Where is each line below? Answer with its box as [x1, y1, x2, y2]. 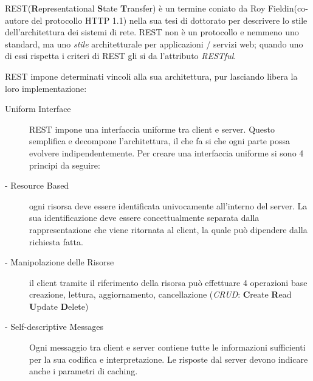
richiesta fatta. [29, 235, 83, 248]
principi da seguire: [29, 158, 100, 171]
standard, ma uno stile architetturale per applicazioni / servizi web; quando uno [5, 37, 303, 50]
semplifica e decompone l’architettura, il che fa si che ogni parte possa [29, 135, 290, 147]
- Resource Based [5, 179, 69, 192]
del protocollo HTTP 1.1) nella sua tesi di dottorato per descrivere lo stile [31, 13, 308, 26]
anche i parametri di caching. [29, 365, 138, 377]
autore [5, 13, 29, 26]
